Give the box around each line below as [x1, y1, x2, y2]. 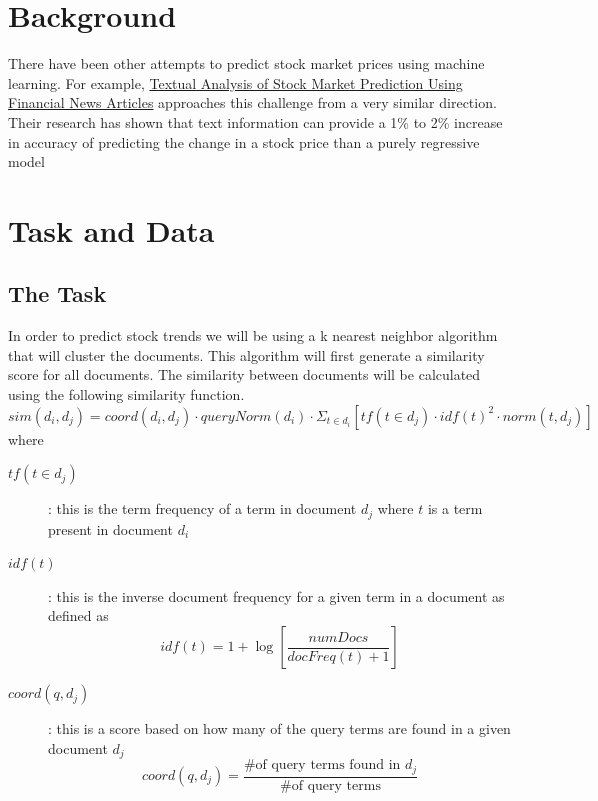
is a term [427, 498, 483, 519]
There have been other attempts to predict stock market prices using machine [8, 53, 485, 74]
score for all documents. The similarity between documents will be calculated [8, 364, 481, 385]
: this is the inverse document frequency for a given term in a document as [48, 585, 505, 606]
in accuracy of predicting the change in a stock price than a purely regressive [8, 131, 480, 152]
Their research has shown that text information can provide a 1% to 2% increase [8, 111, 503, 132]
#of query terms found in [243, 758, 401, 773]
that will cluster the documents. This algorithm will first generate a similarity [8, 344, 485, 365]
